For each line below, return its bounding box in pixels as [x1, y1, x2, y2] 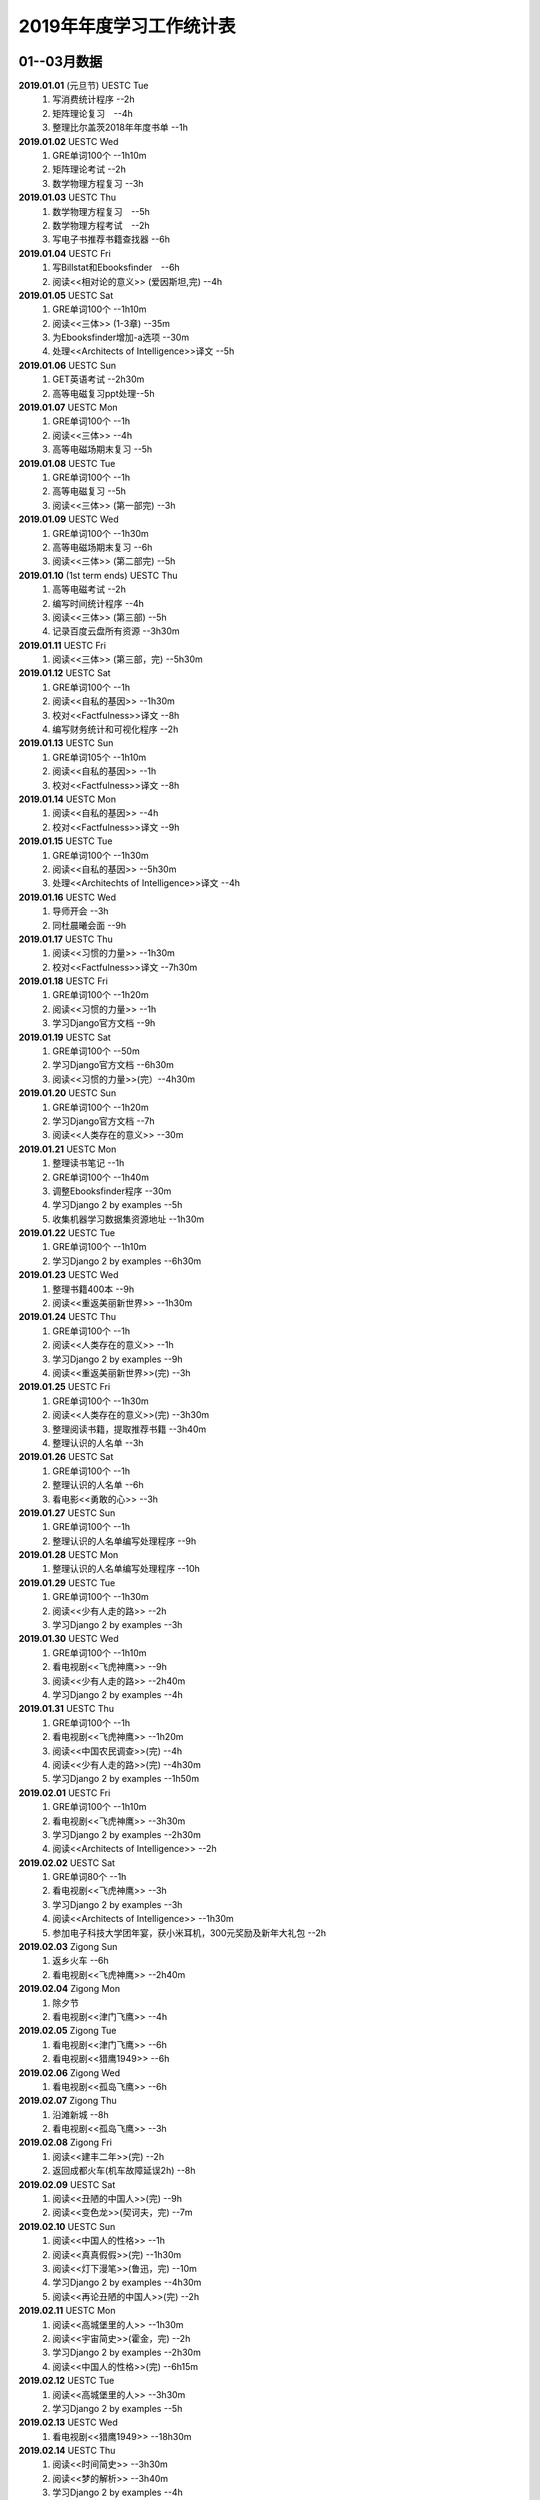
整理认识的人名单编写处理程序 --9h [52, 1535, 197, 1547]
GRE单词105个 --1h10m [52, 751, 147, 763]
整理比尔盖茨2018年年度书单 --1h [52, 121, 189, 134]
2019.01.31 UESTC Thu [18, 1703, 115, 1715]
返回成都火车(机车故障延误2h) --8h [52, 2165, 196, 2177]
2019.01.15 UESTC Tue [18, 835, 113, 847]
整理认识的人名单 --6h [52, 1479, 144, 1491]
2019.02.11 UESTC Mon [18, 2305, 116, 2317]
